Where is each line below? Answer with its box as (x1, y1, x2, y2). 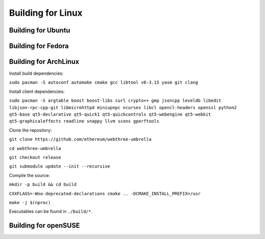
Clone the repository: (9, 127, 52, 133)
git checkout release (9, 155, 61, 160)
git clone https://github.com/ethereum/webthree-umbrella (9, 137, 152, 142)
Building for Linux (9, 7, 83, 18)
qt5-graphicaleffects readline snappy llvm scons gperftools (9, 119, 159, 124)
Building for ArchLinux (9, 58, 79, 66)
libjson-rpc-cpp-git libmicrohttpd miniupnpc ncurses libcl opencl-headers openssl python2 (9, 105, 237, 110)
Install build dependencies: (9, 70, 64, 76)
